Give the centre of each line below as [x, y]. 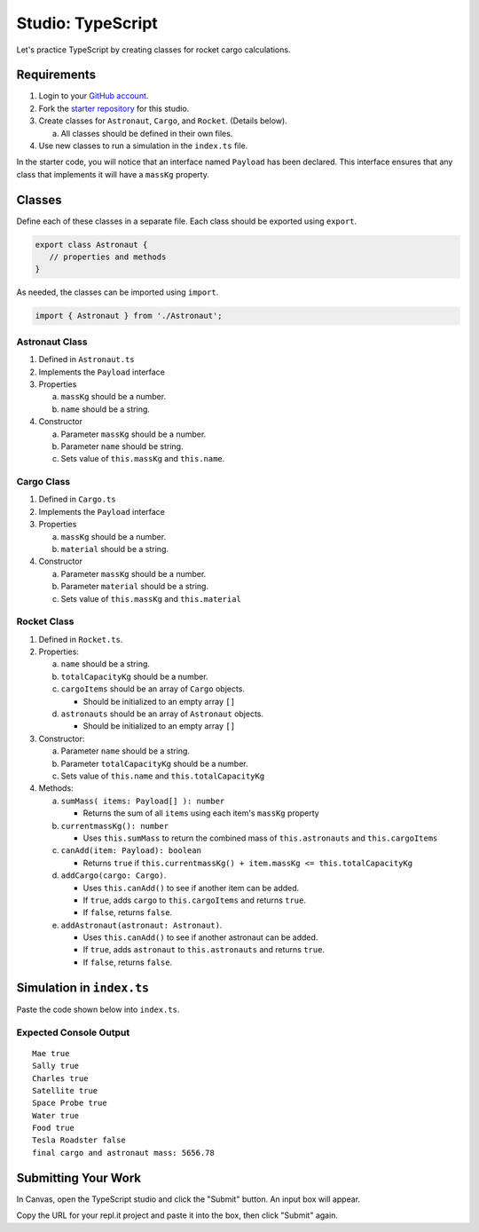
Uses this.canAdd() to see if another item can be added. [191, 888]
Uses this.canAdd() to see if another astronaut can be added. [200, 937]
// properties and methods [108, 257]
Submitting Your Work [79, 1177]
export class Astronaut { [91, 245]
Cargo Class [43, 482]
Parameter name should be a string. [126, 751]
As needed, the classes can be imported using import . [118, 292]
